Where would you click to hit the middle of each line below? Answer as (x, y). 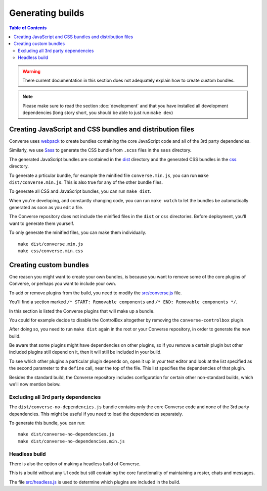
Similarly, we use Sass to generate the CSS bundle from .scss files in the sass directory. (100, 150)
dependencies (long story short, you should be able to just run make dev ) (98, 113)
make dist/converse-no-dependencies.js (66, 434)
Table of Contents (28, 28)
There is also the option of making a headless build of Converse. (75, 464)
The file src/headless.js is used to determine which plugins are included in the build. (95, 482)
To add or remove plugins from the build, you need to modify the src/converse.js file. (95, 293)
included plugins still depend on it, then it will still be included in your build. (85, 352)
